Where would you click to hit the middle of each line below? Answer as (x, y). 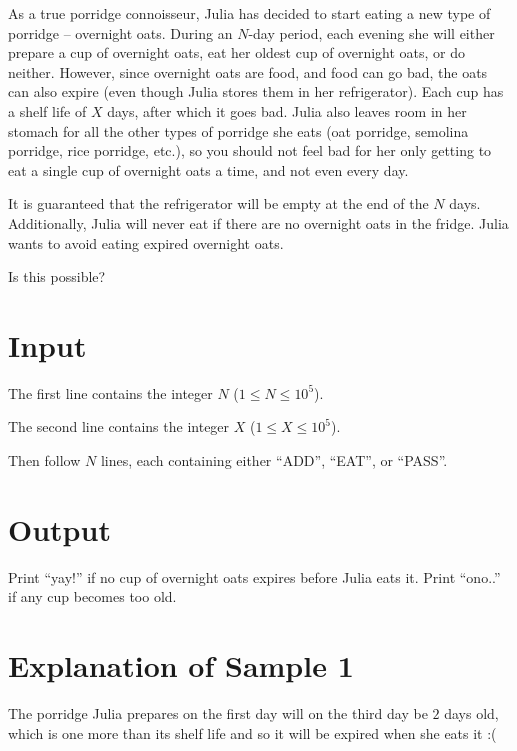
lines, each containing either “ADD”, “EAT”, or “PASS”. (274, 460)
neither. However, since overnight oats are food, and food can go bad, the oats (248, 71)
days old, (471, 713)
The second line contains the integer (119, 426)
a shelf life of (47, 110)
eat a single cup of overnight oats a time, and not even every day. (208, 169)
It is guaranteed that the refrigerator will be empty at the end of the (218, 203)
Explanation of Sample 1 (181, 665)
